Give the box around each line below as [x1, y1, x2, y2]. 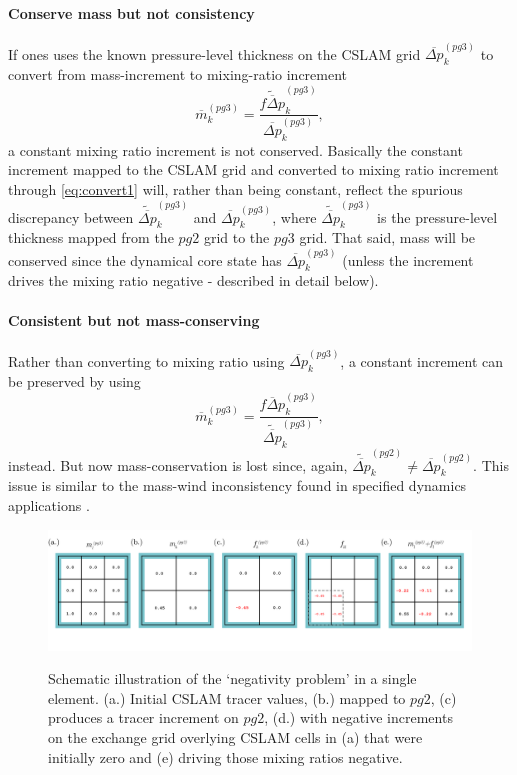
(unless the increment [342, 249, 474, 270]
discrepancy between [8, 206, 134, 227]
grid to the [203, 227, 270, 248]
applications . [8, 495, 90, 516]
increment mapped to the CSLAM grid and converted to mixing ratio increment [8, 159, 499, 180]
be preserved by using [8, 371, 141, 392]
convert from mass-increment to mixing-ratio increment [8, 64, 348, 85]
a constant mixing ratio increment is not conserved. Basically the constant [8, 139, 463, 160]
